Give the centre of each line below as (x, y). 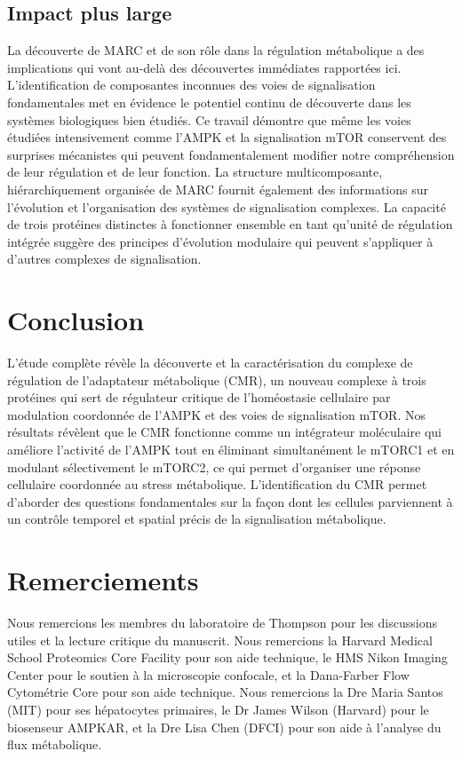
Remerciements (103, 580)
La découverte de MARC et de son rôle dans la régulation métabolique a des (216, 50)
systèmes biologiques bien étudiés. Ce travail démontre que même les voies (209, 119)
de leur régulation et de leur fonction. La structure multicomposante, (195, 172)
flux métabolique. (55, 744)
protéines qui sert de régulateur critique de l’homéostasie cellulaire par (199, 397)
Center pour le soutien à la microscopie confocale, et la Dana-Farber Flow (208, 674)
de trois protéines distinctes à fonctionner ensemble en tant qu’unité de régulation (230, 224)
